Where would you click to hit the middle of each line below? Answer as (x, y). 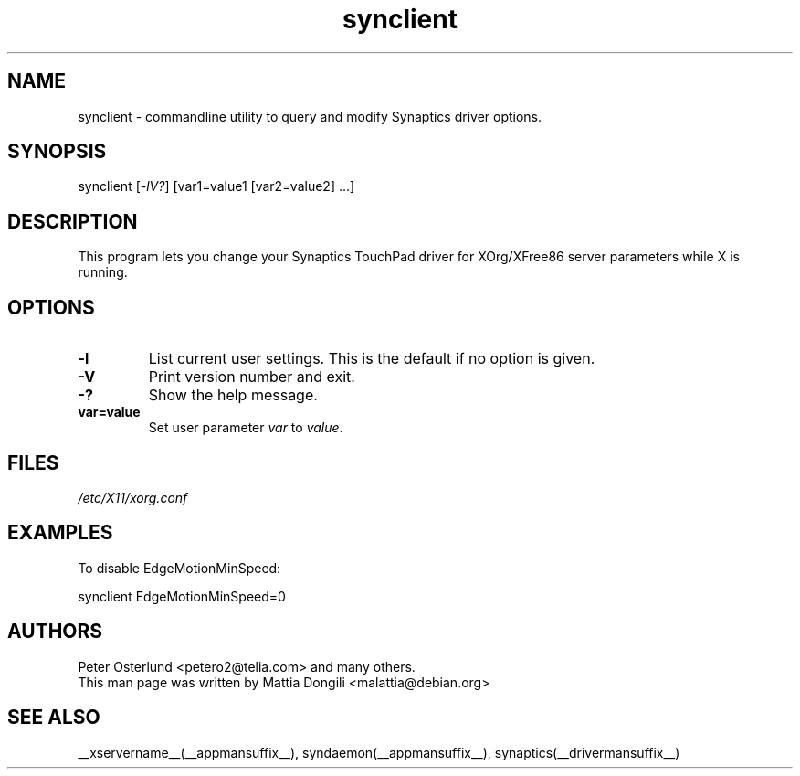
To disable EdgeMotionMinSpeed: (179, 568)
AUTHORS (55, 632)
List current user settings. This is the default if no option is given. (372, 359)
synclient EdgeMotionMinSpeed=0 (182, 596)
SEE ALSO (54, 718)
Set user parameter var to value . (246, 428)
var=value (109, 412)
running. (103, 272)
